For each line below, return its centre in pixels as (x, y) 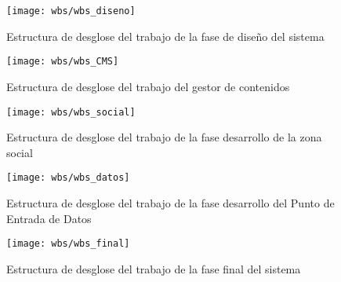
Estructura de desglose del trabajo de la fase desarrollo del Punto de (170, 203)
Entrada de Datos (49, 218)
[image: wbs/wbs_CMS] (63, 62)
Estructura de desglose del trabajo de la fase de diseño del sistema (165, 36)
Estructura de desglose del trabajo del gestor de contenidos (148, 86)
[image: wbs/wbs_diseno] (71, 11)
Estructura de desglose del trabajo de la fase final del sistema (154, 268)
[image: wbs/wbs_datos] (68, 178)
